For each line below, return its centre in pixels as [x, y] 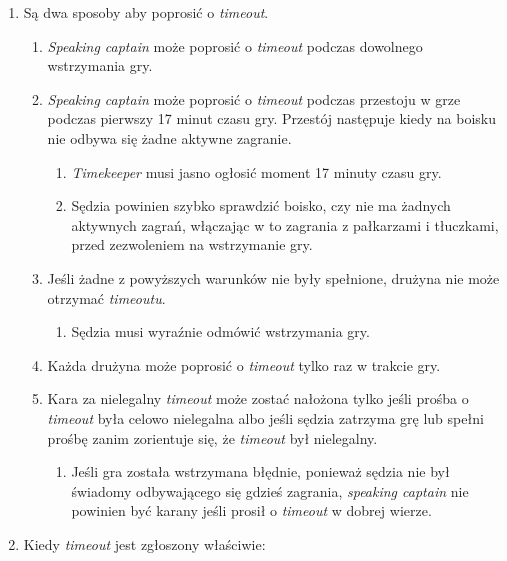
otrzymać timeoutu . [106, 297]
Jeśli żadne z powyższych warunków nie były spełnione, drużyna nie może [273, 277]
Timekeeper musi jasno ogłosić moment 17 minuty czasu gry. [256, 171]
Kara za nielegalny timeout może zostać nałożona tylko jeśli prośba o [258, 398]
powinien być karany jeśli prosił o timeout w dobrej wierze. [251, 510]
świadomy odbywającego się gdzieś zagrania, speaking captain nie [270, 490]
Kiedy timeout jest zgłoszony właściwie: [144, 543]
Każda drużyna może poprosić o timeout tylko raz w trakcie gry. [244, 364]
